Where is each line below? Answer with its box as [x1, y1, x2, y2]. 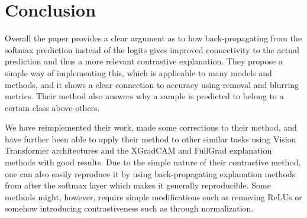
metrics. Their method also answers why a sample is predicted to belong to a [5, 90, 284, 102]
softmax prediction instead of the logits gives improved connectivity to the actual [5, 43, 299, 56]
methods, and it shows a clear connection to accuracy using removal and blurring [5, 78, 299, 90]
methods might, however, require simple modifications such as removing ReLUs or [5, 190, 302, 203]
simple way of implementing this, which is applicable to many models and [5, 66, 272, 79]
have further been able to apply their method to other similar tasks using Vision [5, 132, 296, 145]
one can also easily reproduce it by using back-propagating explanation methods [5, 167, 296, 180]
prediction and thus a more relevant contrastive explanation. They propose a [5, 55, 283, 67]
